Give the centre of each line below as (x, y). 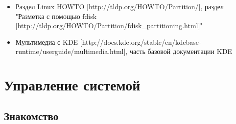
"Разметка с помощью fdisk (56, 16)
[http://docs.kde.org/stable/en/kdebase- (141, 42)
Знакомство (31, 115)
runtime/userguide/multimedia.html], (71, 51)
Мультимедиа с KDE (47, 42)
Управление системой (72, 85)
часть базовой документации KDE (181, 51)
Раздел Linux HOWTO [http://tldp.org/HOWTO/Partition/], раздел (119, 6)
